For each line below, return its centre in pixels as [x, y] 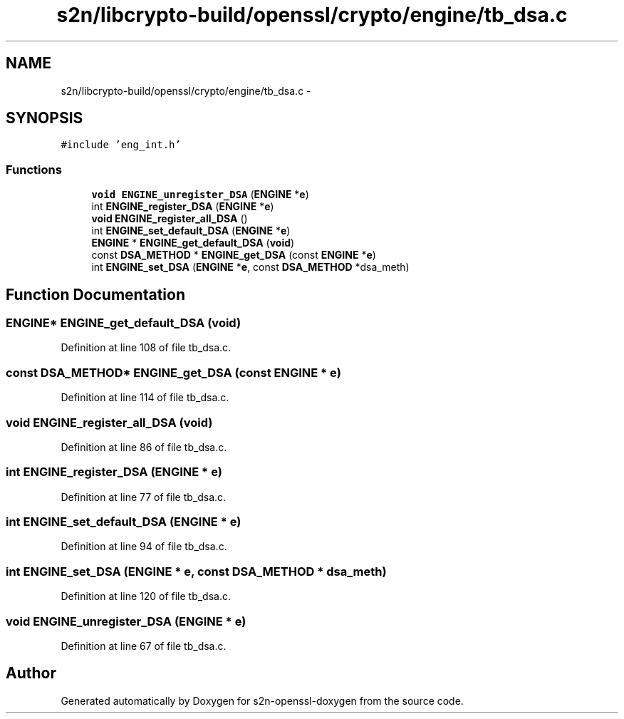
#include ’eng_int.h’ [121, 145]
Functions [34, 169]
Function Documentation [95, 294]
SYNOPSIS [45, 118]
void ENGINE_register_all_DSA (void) [109, 422]
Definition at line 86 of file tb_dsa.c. [144, 447]
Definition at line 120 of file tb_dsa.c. [146, 596]
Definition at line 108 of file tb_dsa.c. [146, 348]
